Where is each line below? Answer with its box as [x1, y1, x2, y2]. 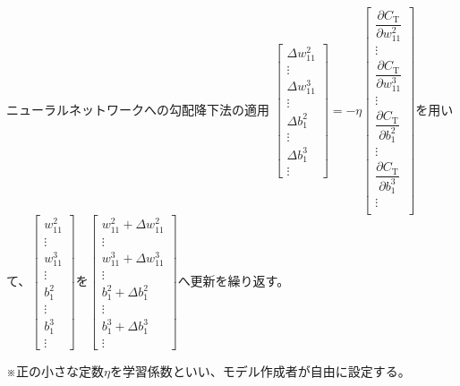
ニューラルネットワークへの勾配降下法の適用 [6, 99, 269, 118]
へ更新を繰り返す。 [177, 271, 290, 290]
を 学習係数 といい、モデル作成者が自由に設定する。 [109, 361, 411, 380]
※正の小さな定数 [6, 361, 104, 380]
